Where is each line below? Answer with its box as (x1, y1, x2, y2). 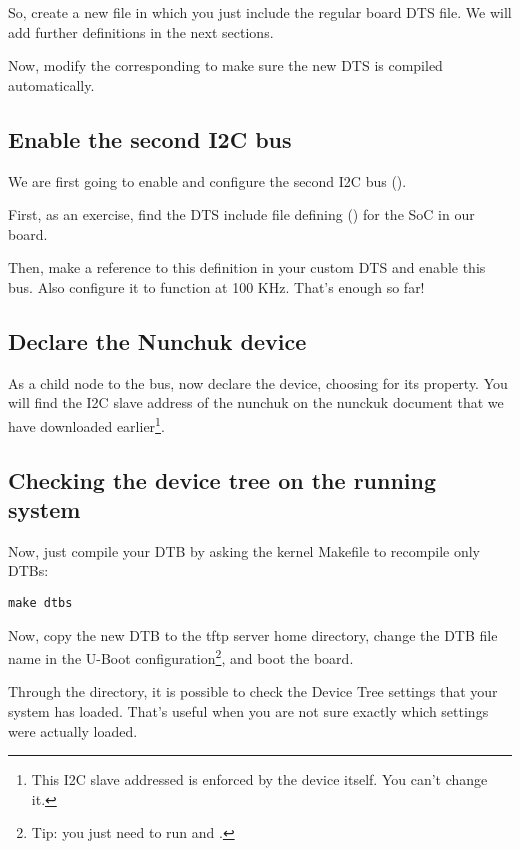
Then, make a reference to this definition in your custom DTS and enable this (8, 257, 486, 278)
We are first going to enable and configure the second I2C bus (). (8, 170, 407, 191)
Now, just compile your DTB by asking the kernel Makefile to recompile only (8, 540, 480, 561)
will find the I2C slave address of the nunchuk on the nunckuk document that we (8, 392, 504, 413)
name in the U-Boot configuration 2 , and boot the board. (8, 645, 354, 668)
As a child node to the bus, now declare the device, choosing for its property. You (8, 372, 508, 393)
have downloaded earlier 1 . (8, 412, 165, 436)
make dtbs (8, 595, 73, 610)
